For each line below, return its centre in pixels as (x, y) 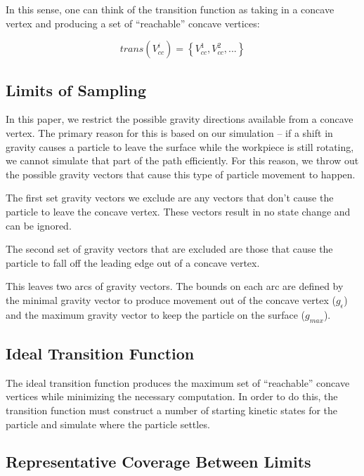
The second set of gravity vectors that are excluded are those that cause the (169, 249)
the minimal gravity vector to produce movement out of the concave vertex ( (171, 299)
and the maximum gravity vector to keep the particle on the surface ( (156, 314)
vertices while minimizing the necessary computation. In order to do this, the (172, 396)
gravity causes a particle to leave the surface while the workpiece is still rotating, (180, 146)
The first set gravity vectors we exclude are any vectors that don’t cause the (170, 198)
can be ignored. (39, 225)
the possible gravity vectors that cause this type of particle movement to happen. (181, 174)
